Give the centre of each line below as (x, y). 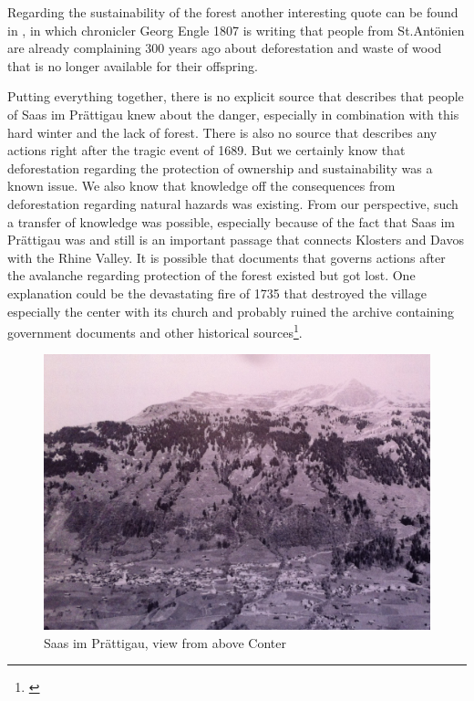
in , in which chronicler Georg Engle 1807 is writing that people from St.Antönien (236, 30)
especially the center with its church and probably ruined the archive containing (231, 311)
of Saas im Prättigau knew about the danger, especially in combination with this (233, 114)
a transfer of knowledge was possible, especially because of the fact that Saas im (231, 221)
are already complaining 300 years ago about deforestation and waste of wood (225, 48)
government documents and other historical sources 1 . (155, 331)
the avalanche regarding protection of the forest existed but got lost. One (211, 275)
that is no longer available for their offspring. (133, 65)
